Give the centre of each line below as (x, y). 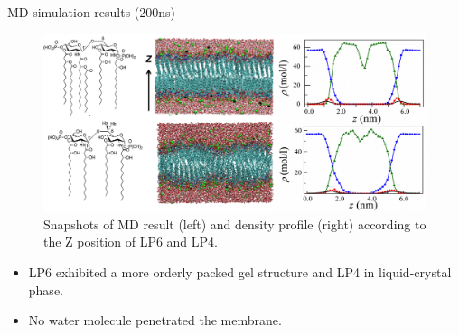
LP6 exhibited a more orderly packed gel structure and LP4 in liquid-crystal (240, 272)
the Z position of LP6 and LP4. (131, 242)
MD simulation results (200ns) (92, 12)
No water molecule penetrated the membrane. (155, 320)
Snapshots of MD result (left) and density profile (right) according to (235, 223)
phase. (46, 289)
